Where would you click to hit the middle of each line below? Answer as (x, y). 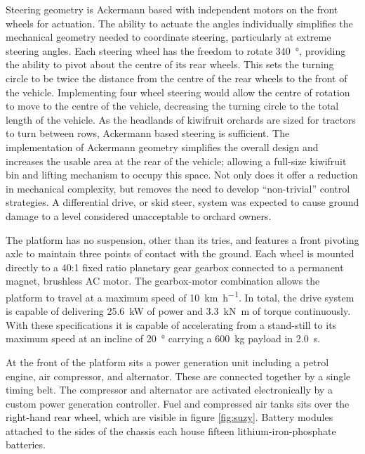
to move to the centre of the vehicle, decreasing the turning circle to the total (172, 106)
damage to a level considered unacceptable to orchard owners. (139, 215)
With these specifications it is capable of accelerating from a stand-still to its (171, 324)
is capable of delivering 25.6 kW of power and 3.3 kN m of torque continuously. (178, 311)
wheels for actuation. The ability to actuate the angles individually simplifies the (179, 23)
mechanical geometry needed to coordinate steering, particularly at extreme (168, 37)
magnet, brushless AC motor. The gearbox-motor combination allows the (163, 281)
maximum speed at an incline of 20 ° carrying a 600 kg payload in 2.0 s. (163, 338)
